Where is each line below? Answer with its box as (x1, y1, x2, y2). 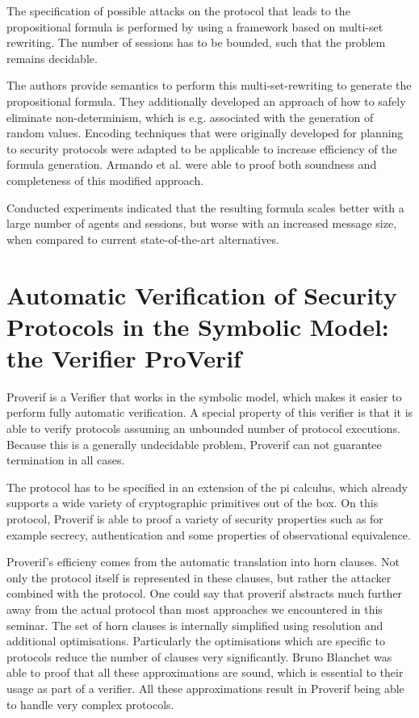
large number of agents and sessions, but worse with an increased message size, (6, 215, 397, 232)
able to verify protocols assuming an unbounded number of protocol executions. (6, 420, 400, 436)
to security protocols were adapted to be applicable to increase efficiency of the (6, 140, 397, 157)
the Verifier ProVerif (6, 341, 241, 374)
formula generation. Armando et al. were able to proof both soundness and (6, 156, 377, 173)
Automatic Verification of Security (6, 278, 397, 311)
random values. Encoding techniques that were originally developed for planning (6, 124, 404, 141)
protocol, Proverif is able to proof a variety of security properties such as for (6, 510, 383, 527)
